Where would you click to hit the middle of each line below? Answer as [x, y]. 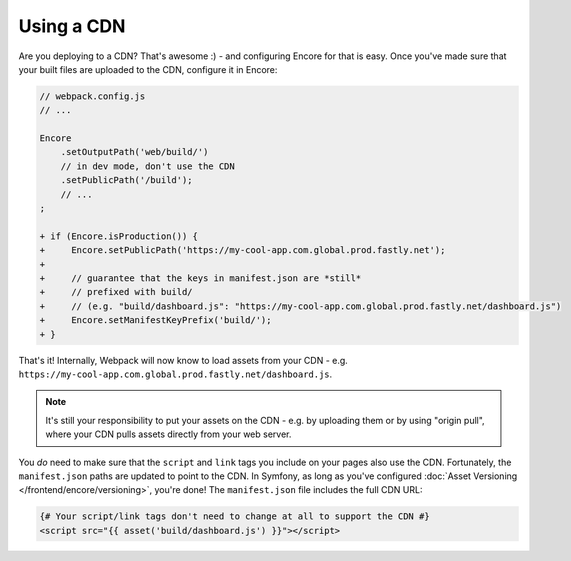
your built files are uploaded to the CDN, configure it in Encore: [148, 69]
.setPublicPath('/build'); [127, 180]
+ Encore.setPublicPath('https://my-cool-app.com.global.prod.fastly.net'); [242, 250]
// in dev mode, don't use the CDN [147, 166]
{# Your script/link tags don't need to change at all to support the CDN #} [234, 516]
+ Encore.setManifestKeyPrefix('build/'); [155, 320]
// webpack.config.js [92, 96]
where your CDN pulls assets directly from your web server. [168, 434]
